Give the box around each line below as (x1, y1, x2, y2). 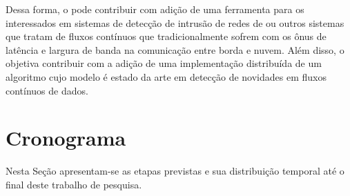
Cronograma (6, 124, 126, 152)
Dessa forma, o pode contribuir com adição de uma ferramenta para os (6, 2, 304, 16)
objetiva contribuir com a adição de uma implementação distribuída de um (6, 56, 322, 70)
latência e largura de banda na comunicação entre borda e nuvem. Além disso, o (6, 42, 344, 57)
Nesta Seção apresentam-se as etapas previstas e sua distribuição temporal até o (6, 164, 344, 178)
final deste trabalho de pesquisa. (6, 177, 142, 191)
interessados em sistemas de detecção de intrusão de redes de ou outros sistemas (6, 15, 344, 30)
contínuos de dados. (6, 83, 88, 97)
